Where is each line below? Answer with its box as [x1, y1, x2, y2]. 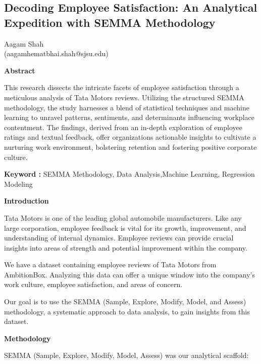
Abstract [4, 65, 35, 75]
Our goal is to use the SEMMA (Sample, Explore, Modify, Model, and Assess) [4, 296, 246, 307]
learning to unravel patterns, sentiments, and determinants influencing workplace [4, 112, 254, 123]
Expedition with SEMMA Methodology [4, 14, 216, 30]
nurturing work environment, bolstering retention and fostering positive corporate [4, 141, 257, 152]
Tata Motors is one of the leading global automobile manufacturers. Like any [4, 212, 242, 223]
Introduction [4, 195, 49, 206]
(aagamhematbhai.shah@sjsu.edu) [4, 48, 109, 59]
